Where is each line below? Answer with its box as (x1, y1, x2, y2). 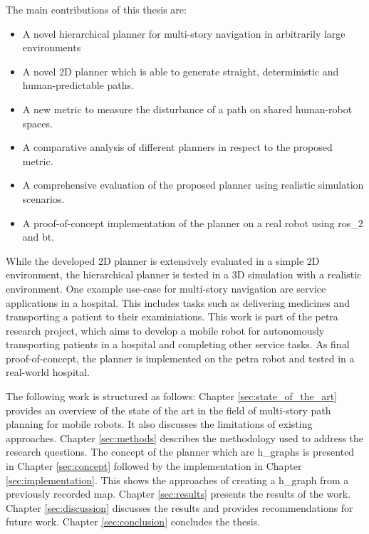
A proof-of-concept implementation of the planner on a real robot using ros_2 (22, 215, 363, 230)
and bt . (22, 229, 55, 244)
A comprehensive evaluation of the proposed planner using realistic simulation (22, 177, 364, 192)
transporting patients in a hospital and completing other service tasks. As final (6, 337, 350, 352)
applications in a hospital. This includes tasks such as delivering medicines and (6, 295, 350, 310)
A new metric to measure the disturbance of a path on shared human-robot (22, 101, 353, 116)
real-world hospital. (6, 365, 90, 379)
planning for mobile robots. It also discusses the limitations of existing (6, 417, 313, 431)
